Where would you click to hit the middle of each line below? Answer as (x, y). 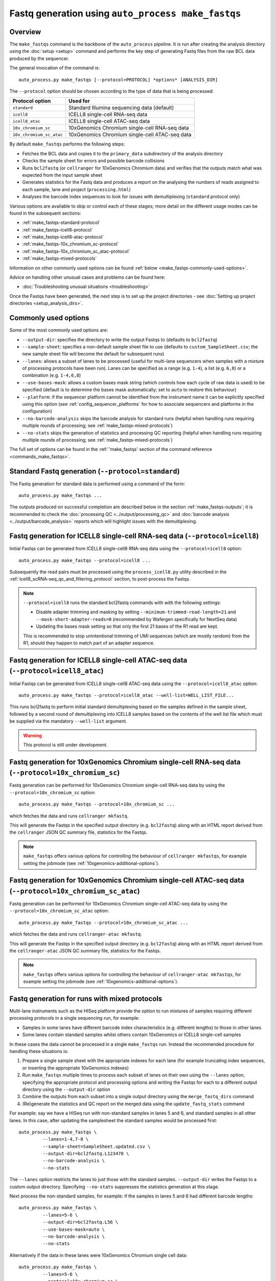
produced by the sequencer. (39, 58)
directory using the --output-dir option (66, 1089)
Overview (25, 32)
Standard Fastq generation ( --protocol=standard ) (95, 471)
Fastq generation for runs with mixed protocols (86, 998)
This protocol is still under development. (65, 745)
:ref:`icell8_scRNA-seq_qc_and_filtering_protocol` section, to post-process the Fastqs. (100, 579)
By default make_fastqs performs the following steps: (67, 144)
